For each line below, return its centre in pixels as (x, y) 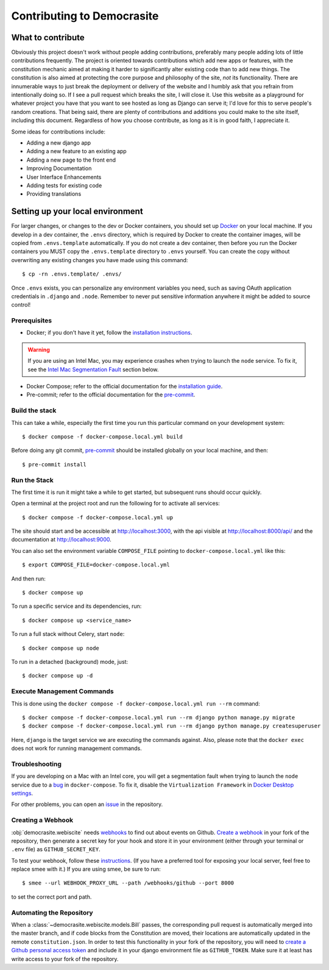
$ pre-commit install (54, 464)
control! (21, 305)
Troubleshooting (37, 764)
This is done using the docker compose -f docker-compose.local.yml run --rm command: (136, 704)
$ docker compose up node (61, 648)
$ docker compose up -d (58, 676)
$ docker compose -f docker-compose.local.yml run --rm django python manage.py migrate (159, 717)
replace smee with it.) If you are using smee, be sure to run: (86, 869)
